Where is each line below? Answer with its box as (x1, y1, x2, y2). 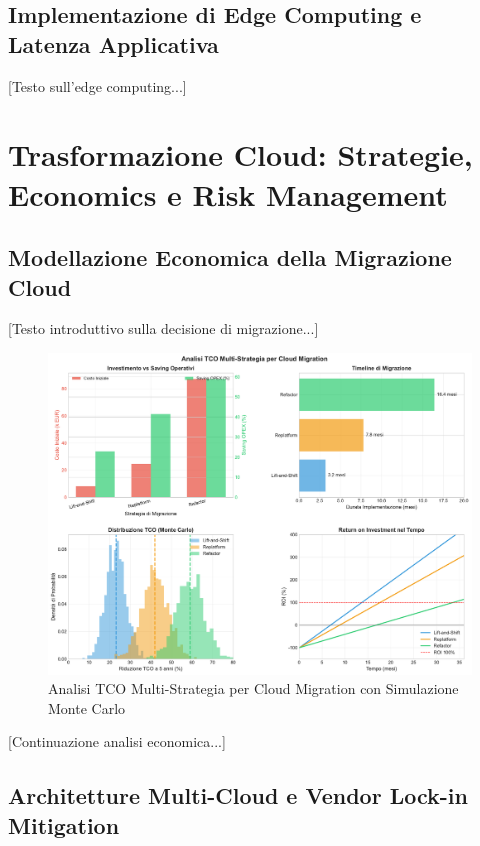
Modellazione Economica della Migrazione (8, 242, 452, 273)
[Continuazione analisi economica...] (8, 731, 226, 752)
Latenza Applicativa (8, 28, 219, 59)
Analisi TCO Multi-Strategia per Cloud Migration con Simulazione (48, 678, 459, 699)
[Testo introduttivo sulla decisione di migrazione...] (8, 318, 319, 339)
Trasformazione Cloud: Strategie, (8, 134, 473, 175)
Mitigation (8, 809, 120, 840)
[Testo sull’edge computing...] (8, 75, 187, 96)
